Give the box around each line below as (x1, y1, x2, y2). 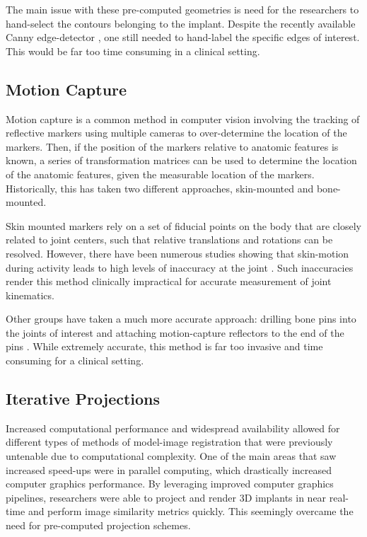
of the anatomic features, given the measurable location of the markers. (6, 166, 315, 181)
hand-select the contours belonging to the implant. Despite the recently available (6, 16, 356, 30)
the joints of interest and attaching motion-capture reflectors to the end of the (6, 325, 344, 340)
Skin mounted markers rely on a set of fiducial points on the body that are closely (6, 218, 361, 233)
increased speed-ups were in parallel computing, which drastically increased (6, 462, 332, 477)
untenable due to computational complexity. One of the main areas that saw (6, 449, 337, 463)
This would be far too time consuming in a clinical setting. (6, 43, 260, 58)
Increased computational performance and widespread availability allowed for (6, 420, 340, 435)
